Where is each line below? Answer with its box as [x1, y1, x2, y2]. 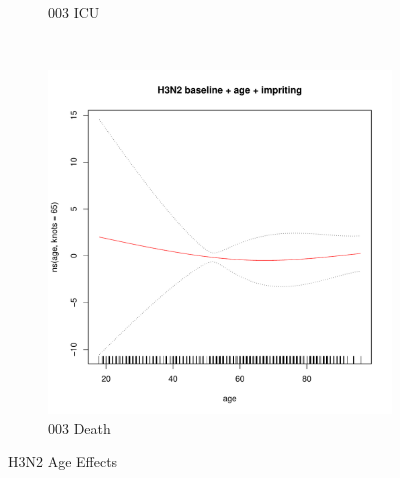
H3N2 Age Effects [8, 451, 118, 472]
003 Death [48, 417, 111, 438]
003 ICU [48, 2, 100, 22]
